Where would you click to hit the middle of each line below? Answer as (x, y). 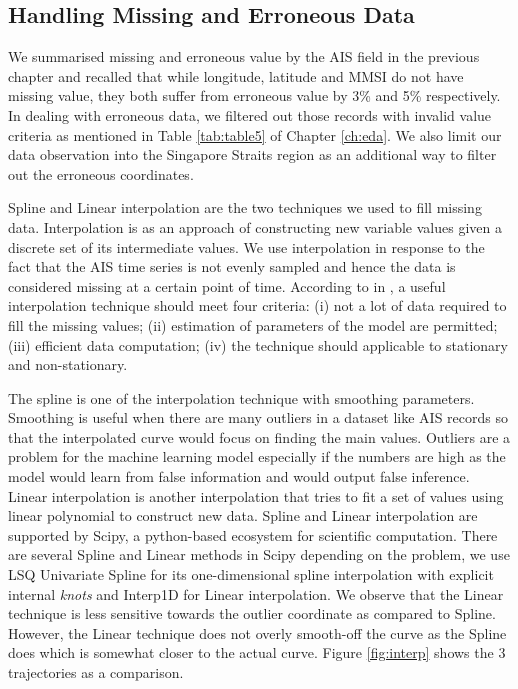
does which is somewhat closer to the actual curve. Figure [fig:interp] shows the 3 (257, 652)
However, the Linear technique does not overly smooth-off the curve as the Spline (257, 632)
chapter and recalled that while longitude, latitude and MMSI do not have (236, 75)
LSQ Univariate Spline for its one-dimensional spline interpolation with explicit (251, 574)
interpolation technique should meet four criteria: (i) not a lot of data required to (257, 305)
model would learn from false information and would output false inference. (239, 476)
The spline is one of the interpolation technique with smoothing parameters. (241, 397)
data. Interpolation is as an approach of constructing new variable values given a (255, 226)
